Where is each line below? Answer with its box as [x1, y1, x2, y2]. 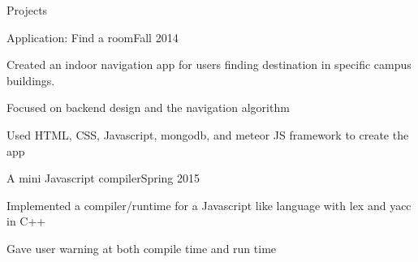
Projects [6, 2, 48, 18]
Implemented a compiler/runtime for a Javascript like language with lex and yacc [6, 196, 412, 213]
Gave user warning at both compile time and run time [6, 239, 277, 256]
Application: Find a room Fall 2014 [6, 28, 179, 45]
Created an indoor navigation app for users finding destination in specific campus [6, 56, 412, 73]
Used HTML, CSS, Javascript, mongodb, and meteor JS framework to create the [6, 126, 409, 143]
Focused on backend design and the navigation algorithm [6, 99, 290, 116]
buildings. [6, 71, 55, 88]
